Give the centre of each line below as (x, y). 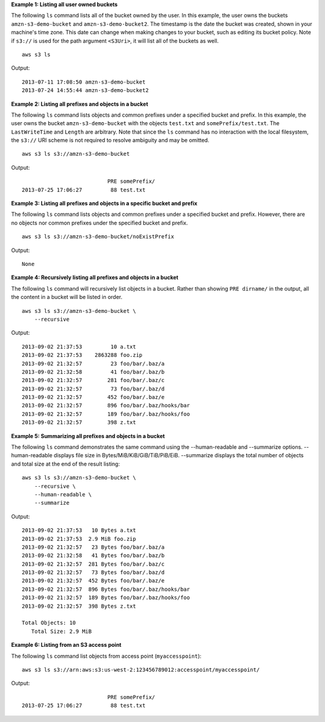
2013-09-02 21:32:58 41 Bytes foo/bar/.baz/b (93, 556)
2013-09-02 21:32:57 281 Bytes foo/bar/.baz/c (93, 564)
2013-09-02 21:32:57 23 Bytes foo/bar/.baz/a (93, 547)
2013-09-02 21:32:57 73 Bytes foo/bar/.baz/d (93, 572)
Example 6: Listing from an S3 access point (66, 645)
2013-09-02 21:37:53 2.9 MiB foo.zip (79, 539)
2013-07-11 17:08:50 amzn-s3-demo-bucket (84, 82)
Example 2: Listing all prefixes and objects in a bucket (80, 104)
